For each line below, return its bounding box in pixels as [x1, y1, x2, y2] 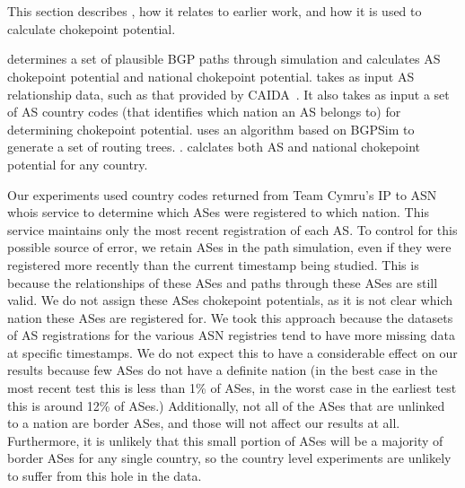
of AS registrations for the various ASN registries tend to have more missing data [7, 326, 455, 344]
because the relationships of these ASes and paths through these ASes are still [7, 273, 438, 292]
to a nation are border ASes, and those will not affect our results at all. [7, 414, 400, 432]
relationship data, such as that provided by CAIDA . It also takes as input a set [7, 84, 450, 103]
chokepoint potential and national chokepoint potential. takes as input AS [7, 66, 415, 85]
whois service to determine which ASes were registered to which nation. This [7, 203, 429, 222]
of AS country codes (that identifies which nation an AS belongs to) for [7, 102, 401, 121]
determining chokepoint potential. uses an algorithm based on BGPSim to [7, 119, 415, 138]
